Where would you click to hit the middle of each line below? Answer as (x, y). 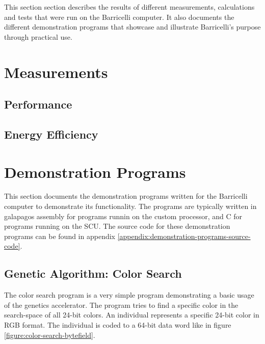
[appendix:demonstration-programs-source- (184, 236)
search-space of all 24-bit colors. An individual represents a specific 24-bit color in (132, 315)
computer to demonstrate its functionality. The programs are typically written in (130, 206)
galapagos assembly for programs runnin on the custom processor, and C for (123, 216)
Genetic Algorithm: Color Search (93, 273)
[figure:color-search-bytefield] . (50, 335)
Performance (38, 104)
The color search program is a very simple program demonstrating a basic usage (129, 295)
